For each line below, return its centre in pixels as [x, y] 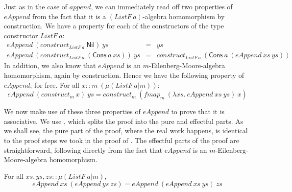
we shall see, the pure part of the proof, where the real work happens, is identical [126, 131]
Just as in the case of [36, 6]
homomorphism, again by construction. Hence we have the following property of [124, 75]
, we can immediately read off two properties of [162, 6]
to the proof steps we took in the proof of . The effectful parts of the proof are [122, 140]
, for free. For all [55, 84]
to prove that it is [198, 111]
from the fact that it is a [69, 16]
